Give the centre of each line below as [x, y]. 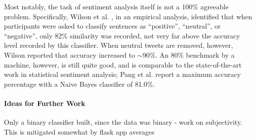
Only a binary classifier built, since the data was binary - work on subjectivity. [123, 122]
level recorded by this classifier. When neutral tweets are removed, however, [119, 45]
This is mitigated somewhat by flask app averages [79, 131]
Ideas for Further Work [45, 103]
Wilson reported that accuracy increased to [70, 54]
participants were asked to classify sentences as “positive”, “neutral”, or [112, 26]
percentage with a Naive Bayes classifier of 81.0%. [80, 84]
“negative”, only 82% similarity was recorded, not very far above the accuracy [122, 35]
